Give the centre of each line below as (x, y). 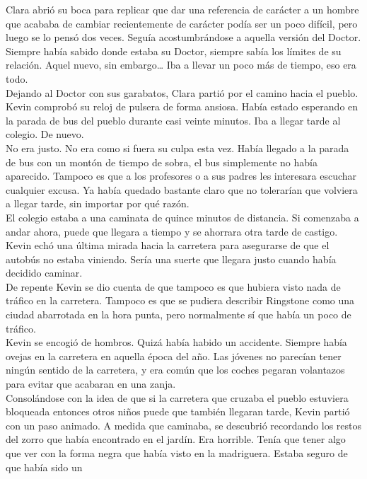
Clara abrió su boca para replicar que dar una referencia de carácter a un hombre (182, 9)
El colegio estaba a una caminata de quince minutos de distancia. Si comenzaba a (182, 217)
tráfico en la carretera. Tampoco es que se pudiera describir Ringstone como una (180, 300)
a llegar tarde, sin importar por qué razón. (98, 203)
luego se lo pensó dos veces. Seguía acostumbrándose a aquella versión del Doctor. (183, 37)
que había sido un (44, 467)
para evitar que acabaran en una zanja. (91, 384)
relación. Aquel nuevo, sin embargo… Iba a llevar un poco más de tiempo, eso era (181, 65)
